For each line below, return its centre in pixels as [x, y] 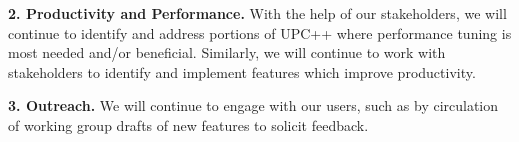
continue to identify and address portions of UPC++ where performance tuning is [260, 32]
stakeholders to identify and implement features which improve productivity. [242, 71]
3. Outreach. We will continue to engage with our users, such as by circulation [253, 105]
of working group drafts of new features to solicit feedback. [188, 124]
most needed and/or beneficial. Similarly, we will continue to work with [227, 52]
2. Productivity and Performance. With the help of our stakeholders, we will [257, 13]
